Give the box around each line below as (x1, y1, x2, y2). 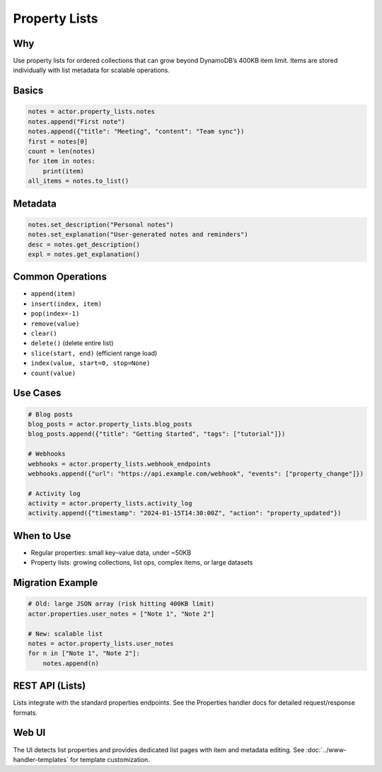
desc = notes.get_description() (28, 241, 141, 248)
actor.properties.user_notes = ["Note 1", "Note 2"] (28, 609, 215, 618)
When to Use (13, 529, 71, 541)
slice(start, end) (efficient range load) (30, 349, 158, 357)
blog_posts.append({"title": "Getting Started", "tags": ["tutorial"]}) (28, 430, 286, 438)
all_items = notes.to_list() (28, 177, 129, 185)
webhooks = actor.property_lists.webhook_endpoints (28, 460, 212, 468)
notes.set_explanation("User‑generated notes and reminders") (28, 231, 248, 238)
